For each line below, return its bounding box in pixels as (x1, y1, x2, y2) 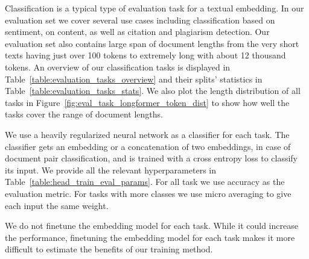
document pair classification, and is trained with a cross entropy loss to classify (5, 152, 298, 164)
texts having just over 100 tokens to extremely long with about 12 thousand (5, 49, 286, 61)
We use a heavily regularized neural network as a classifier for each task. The (5, 128, 290, 140)
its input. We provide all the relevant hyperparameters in (5, 163, 216, 176)
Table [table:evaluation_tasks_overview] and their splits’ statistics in (5, 72, 263, 85)
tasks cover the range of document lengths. (5, 108, 164, 120)
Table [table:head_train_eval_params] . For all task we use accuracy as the (5, 175, 285, 188)
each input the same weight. (5, 199, 109, 211)
